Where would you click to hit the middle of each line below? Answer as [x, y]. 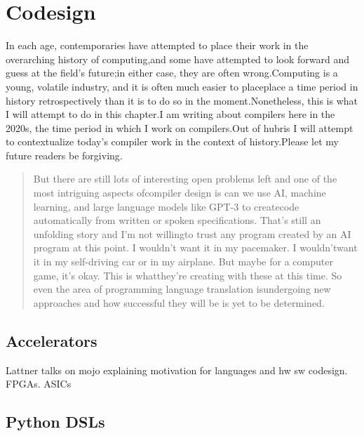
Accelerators [52, 340]
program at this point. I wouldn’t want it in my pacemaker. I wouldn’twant [195, 247]
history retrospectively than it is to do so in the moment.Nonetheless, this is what [182, 100]
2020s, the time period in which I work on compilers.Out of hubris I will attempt [180, 127]
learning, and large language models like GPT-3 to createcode [166, 206]
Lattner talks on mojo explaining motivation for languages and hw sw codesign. [177, 370]
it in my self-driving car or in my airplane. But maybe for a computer [183, 262]
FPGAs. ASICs [39, 384]
